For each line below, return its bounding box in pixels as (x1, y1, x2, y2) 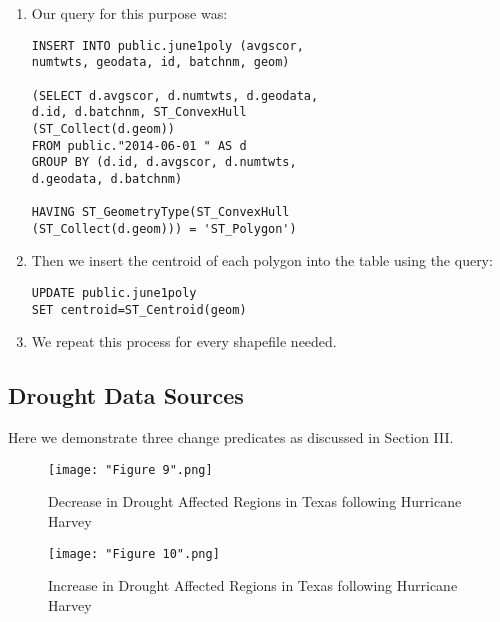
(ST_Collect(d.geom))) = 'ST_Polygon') (31, 221, 297, 236)
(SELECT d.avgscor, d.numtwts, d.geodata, (31, 88, 319, 103)
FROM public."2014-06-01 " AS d (31, 138, 247, 153)
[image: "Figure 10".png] (48, 546, 220, 561)
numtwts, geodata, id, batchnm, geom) (31, 55, 290, 70)
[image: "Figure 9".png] (48, 462, 213, 477)
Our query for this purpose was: (31, 3, 228, 23)
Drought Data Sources (8, 380, 244, 411)
